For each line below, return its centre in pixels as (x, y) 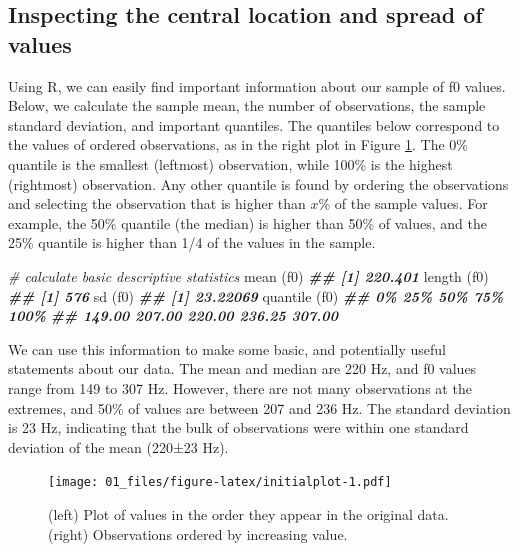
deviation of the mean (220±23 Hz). (118, 446)
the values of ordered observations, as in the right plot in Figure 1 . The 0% (238, 144)
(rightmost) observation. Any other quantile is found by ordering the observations (258, 183)
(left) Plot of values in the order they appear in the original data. (248, 513)
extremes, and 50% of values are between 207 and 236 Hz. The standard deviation (259, 407)
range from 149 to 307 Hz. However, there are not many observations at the (240, 387)
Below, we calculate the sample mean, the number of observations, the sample (247, 105)
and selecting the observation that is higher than (157, 203)
